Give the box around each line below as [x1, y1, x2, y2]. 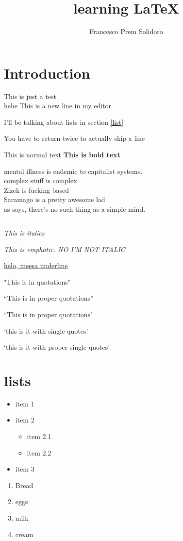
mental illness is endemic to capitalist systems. [4, 166, 143, 176]
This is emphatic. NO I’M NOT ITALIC [4, 244, 125, 254]
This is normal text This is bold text [4, 150, 120, 160]
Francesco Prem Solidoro [89, 26, 163, 36]
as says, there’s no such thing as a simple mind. [4, 204, 146, 214]
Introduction [4, 63, 90, 83]
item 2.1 [27, 431, 51, 441]
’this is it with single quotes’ [4, 325, 88, 336]
